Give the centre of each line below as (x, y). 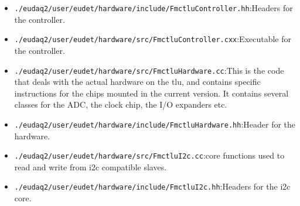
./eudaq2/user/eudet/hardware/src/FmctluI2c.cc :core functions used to (149, 155)
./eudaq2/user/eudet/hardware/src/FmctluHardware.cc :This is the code (149, 70)
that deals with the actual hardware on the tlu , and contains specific (137, 82)
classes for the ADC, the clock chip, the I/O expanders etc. (121, 104)
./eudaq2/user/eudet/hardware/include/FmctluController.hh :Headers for (154, 8)
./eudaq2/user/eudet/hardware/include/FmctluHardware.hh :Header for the (155, 124)
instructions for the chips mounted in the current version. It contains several (151, 93)
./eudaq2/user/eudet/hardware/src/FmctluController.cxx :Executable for (153, 39)
